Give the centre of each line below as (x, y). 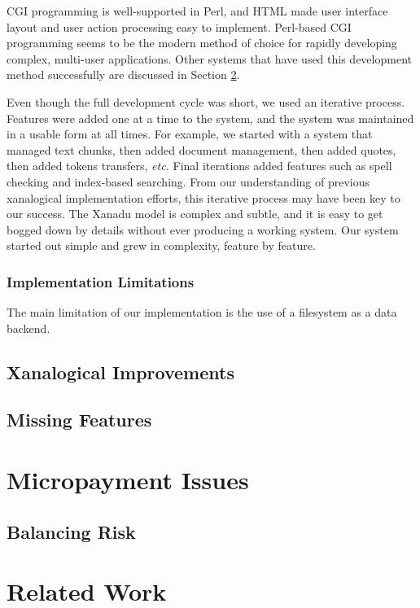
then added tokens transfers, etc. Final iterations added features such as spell (199, 166)
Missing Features (79, 420)
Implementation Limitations (101, 281)
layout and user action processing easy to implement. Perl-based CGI (179, 26)
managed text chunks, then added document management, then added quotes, (201, 149)
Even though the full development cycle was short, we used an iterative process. (206, 101)
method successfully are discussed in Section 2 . (123, 74)
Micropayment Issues (128, 480)
